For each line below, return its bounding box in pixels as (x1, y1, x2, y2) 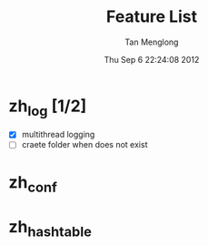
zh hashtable (8, 217, 93, 241)
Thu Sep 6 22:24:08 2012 (104, 54, 200, 65)
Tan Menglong (124, 36, 179, 47)
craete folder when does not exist (21, 139, 148, 150)
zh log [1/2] (8, 96, 87, 119)
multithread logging (21, 129, 95, 140)
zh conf (8, 171, 58, 196)
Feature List (106, 6, 197, 27)
